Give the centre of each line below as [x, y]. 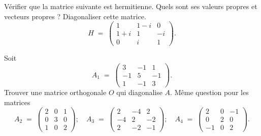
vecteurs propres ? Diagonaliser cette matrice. [75, 16]
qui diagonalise [139, 92]
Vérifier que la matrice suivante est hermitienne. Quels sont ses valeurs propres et [131, 6]
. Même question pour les [209, 92]
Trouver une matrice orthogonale [55, 92]
